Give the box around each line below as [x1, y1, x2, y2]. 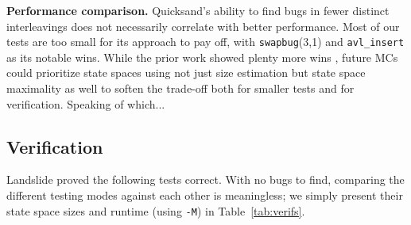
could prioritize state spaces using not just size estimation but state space [6, 64, 366, 81]
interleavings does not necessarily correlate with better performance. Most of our [6, 17, 400, 34]
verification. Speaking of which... [6, 95, 165, 112]
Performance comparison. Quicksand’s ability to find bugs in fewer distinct [6, 2, 390, 18]
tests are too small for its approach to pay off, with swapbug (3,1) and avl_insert [6, 33, 405, 50]
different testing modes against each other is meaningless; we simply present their [6, 187, 403, 204]
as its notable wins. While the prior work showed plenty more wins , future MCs [6, 48, 398, 65]
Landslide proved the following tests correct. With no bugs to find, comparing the [6, 171, 405, 188]
